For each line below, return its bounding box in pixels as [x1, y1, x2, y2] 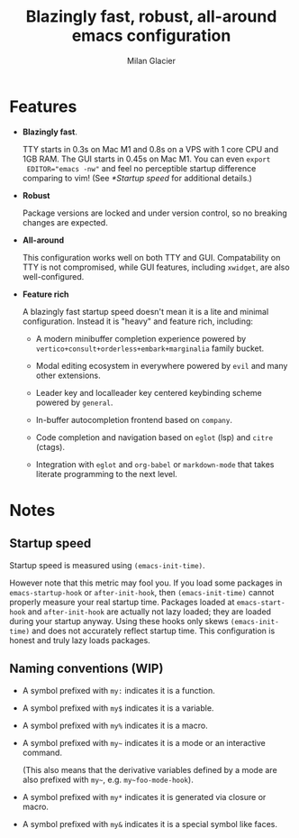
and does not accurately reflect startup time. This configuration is [31, 625, 276, 636]
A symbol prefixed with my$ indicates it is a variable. [22, 702, 214, 714]
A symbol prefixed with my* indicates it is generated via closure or [22, 791, 267, 802]
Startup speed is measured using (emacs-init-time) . [9, 559, 205, 570]
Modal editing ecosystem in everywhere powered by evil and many [35, 360, 288, 371]
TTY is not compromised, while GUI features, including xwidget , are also [22, 262, 290, 272]
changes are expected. [22, 216, 108, 227]
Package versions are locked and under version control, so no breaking [22, 207, 288, 218]
